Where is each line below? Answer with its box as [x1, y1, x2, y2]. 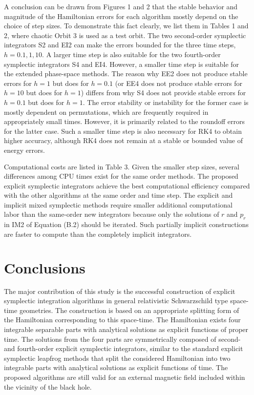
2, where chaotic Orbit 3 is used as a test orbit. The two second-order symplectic [4, 30, 246, 40]
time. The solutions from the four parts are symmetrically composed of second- [4, 333, 241, 344]
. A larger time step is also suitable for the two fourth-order [42, 49, 221, 59]
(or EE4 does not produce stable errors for [115, 78, 242, 88]
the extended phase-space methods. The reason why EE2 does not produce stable [4, 68, 248, 79]
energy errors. [4, 145, 45, 155]
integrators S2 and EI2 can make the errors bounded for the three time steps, [4, 40, 236, 50]
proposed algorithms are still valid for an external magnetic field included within [4, 372, 245, 382]
